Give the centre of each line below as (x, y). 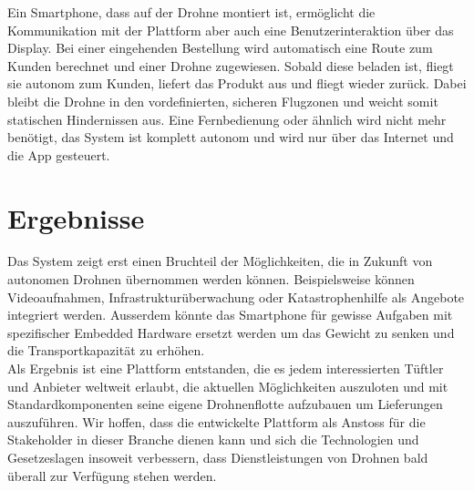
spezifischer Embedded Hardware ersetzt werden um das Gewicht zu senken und (231, 332)
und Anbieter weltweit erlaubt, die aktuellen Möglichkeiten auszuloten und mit (228, 386)
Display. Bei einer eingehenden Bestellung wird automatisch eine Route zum (220, 48)
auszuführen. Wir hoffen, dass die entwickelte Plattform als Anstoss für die (216, 421)
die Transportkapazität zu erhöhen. (106, 350)
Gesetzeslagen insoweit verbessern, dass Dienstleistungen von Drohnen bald (218, 457)
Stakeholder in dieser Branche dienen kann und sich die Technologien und (213, 440)
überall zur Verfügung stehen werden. (112, 475)
